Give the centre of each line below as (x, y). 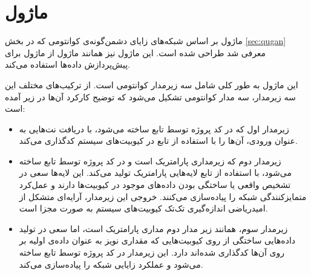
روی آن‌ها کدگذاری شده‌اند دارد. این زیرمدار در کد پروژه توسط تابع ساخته (152, 252)
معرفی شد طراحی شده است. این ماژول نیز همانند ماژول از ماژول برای (136, 52)
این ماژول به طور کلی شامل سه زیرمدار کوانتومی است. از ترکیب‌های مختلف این (152, 84)
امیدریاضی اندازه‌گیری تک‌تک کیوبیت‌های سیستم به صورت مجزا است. (143, 208)
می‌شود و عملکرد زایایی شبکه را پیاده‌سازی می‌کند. (111, 264)
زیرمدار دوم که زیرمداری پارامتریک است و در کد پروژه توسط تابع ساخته (150, 160)
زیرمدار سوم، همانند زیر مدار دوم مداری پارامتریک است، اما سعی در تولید (153, 228)
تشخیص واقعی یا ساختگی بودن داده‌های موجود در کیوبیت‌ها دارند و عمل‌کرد (155, 185)
